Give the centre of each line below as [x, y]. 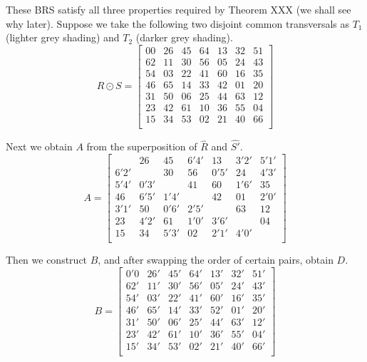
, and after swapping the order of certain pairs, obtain [216, 260]
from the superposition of [142, 146]
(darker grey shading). [184, 37]
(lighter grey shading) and [63, 37]
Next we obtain [39, 146]
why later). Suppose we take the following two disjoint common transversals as [177, 23]
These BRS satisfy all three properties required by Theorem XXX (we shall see [179, 9]
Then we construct [47, 260]
